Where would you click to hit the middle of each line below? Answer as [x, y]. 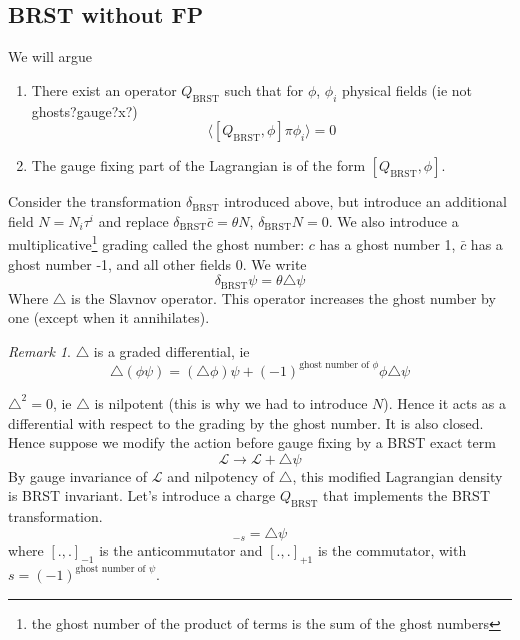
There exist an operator [104, 89]
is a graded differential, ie [171, 350]
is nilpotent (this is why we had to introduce [231, 402]
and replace [133, 220]
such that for [264, 89]
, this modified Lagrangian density [397, 475]
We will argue [50, 56]
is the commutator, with [392, 550]
